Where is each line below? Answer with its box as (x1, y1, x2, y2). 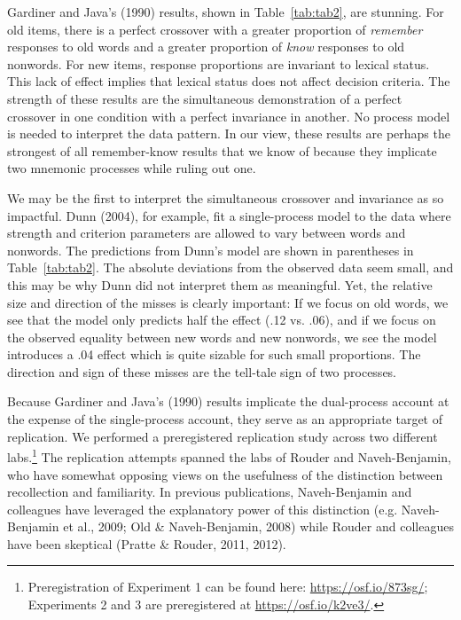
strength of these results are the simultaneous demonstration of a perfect (7, 89, 402, 107)
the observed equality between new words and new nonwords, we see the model (7, 327, 437, 346)
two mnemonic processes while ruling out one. (7, 159, 256, 177)
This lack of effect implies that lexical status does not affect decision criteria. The (7, 72, 450, 90)
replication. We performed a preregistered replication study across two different (7, 427, 438, 445)
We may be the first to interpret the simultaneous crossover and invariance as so (7, 188, 444, 207)
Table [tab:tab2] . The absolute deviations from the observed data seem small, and (7, 258, 454, 277)
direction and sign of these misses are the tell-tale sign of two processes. (7, 362, 397, 381)
